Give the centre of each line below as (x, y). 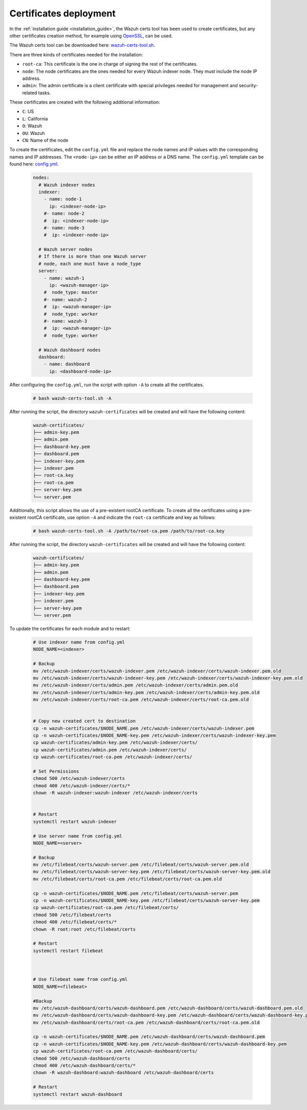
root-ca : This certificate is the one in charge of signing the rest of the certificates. (110, 64)
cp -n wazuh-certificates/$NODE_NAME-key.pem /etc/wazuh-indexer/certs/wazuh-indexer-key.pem (155, 735)
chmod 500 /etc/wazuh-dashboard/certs (82, 1058)
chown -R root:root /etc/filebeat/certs (84, 929)
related (30, 93)
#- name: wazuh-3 (65, 321)
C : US (28, 112)
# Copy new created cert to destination (84, 721)
